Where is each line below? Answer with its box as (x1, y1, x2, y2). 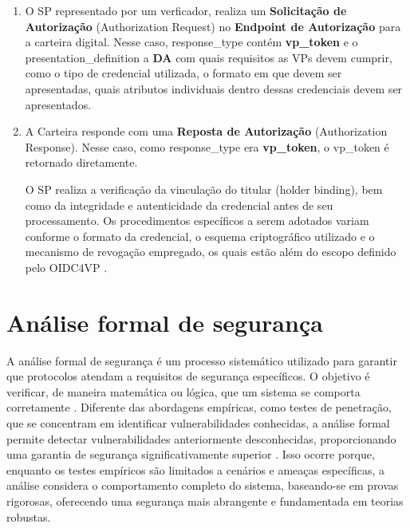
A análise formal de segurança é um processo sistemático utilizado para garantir (6, 352, 397, 368)
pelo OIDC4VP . (25, 258, 108, 275)
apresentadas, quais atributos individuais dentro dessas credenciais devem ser (25, 80, 403, 97)
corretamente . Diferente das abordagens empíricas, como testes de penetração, (6, 399, 392, 416)
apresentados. (25, 96, 92, 112)
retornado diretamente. (25, 154, 138, 171)
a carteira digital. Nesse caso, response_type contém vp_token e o (25, 33, 358, 50)
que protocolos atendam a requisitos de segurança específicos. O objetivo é (6, 368, 370, 384)
